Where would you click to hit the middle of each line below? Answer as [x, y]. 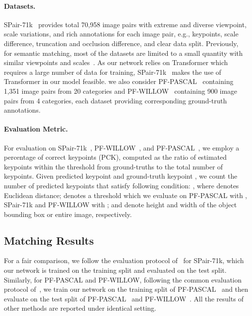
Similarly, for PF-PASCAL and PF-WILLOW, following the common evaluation [123, 279]
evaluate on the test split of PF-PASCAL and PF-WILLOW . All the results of [124, 298]
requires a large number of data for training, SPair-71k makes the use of [113, 72]
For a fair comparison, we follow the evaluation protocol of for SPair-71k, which [124, 260]
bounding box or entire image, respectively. [68, 214]
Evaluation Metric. [36, 129]
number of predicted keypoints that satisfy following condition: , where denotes [121, 185]
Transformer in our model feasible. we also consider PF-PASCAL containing [119, 81]
